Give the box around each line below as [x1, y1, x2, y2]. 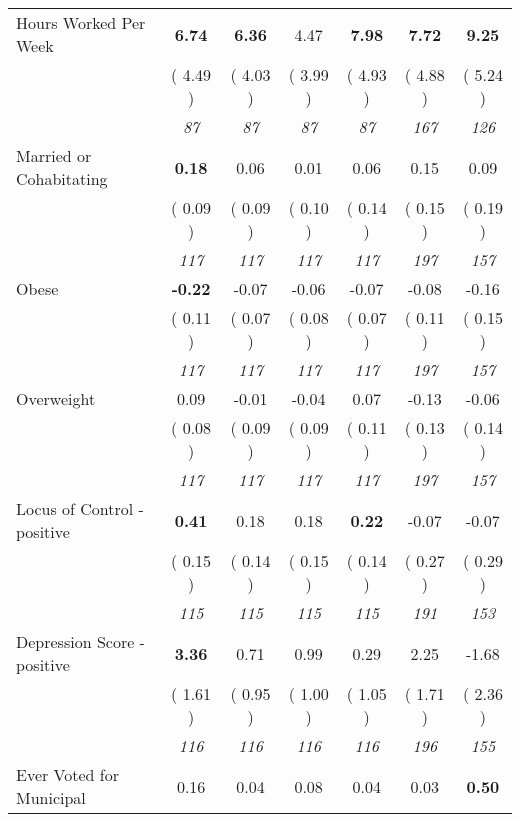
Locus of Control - [16, 497, 144, 520]
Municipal [16, 786, 86, 809]
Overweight [16, 387, 96, 410]
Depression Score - [16, 630, 145, 653]
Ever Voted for [16, 763, 119, 786]
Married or [16, 144, 92, 167]
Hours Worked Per [16, 11, 146, 34]
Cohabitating [16, 167, 108, 190]
